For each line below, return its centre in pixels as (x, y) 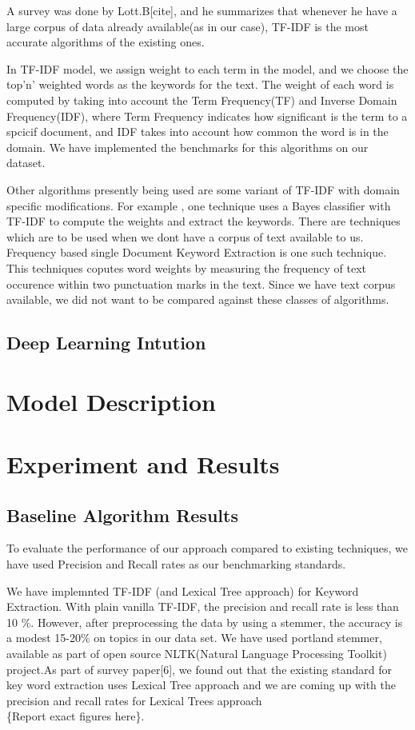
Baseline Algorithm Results (122, 515)
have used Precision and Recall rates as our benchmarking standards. (176, 564)
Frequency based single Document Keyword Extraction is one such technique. (197, 252)
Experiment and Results (143, 464)
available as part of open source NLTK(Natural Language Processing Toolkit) (197, 653)
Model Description (111, 401)
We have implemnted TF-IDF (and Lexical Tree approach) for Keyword (183, 590)
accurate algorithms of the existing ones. (106, 42)
